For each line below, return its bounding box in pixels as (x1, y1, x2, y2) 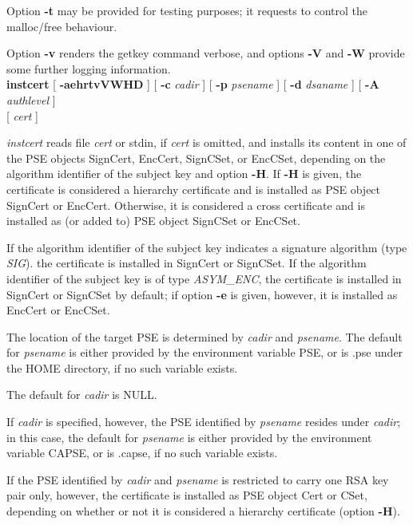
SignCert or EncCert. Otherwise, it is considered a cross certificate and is (6, 196, 365, 213)
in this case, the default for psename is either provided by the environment (6, 428, 372, 445)
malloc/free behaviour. (6, 18, 117, 34)
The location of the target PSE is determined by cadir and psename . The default (6, 328, 403, 345)
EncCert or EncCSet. (6, 302, 110, 318)
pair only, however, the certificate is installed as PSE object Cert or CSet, (6, 487, 367, 503)
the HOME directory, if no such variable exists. (6, 359, 238, 376)
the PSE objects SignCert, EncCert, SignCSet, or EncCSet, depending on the (6, 149, 386, 166)
